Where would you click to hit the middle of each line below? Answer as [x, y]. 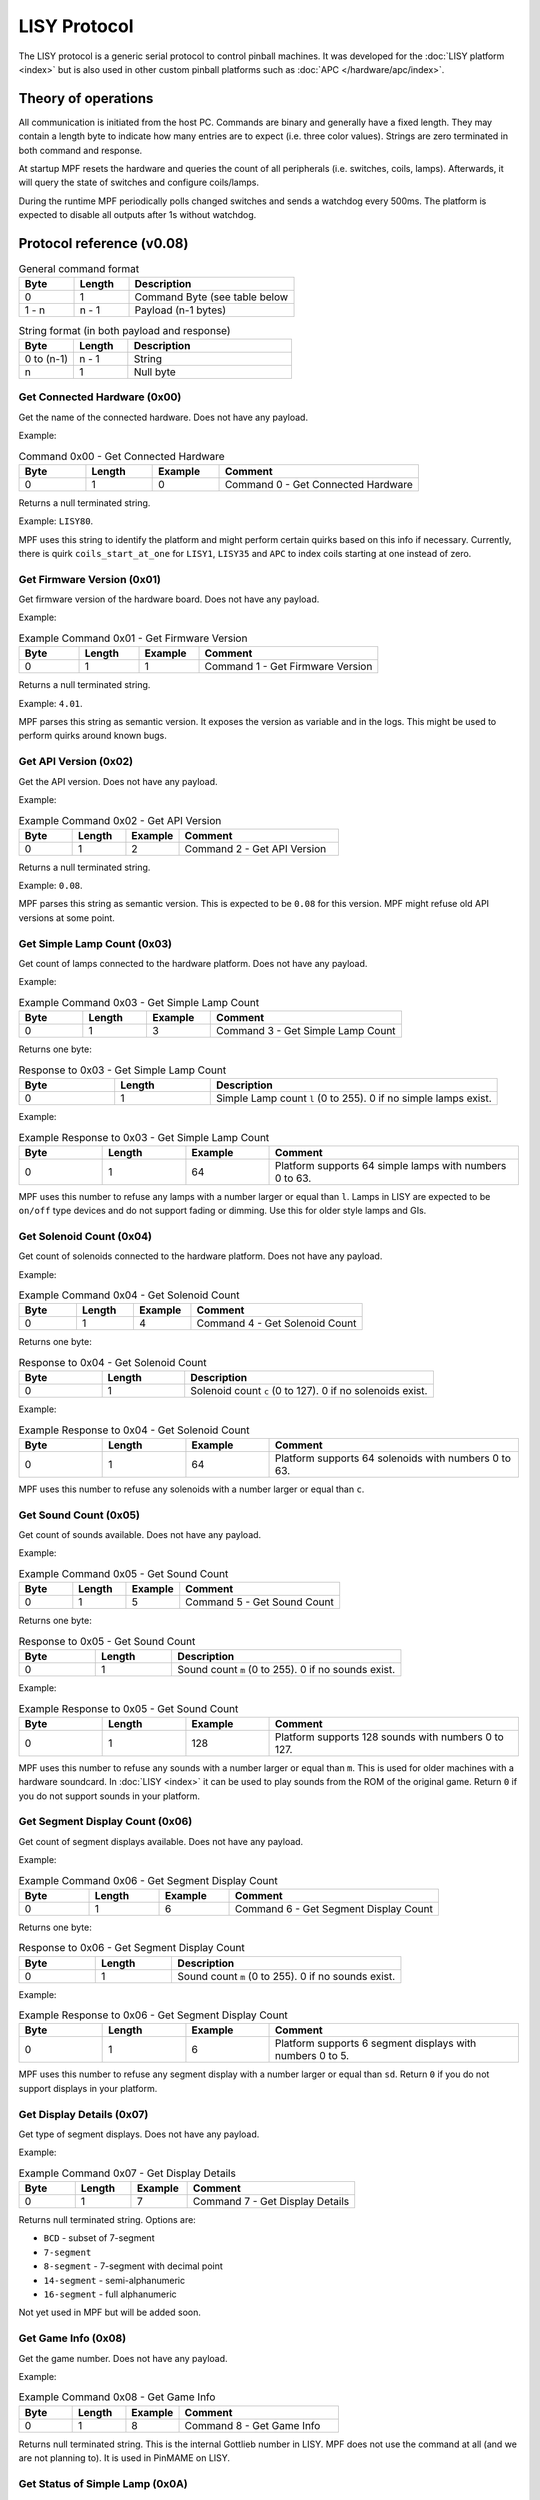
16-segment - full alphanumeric [110, 2294]
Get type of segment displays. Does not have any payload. [139, 2134]
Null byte [155, 372]
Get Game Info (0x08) [72, 2338]
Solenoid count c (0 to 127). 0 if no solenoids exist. [309, 1391]
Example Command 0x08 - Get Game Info [117, 2397]
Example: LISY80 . [56, 521]
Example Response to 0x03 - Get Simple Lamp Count [144, 1137]
